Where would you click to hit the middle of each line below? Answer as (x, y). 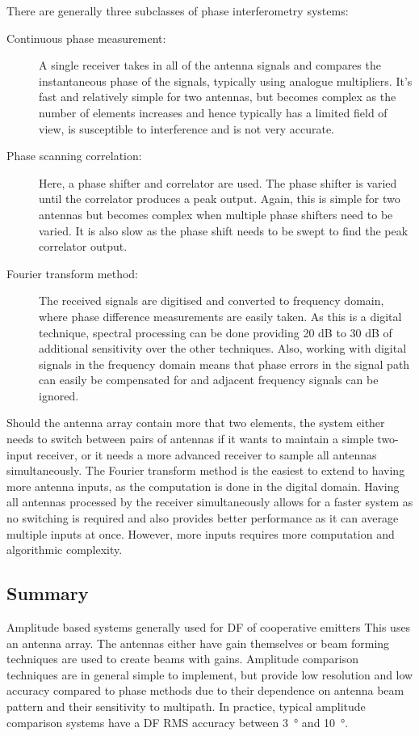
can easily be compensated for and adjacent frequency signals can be (209, 380)
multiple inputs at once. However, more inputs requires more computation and (201, 533)
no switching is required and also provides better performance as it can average (203, 518)
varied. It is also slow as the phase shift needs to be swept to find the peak (224, 230)
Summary (48, 593)
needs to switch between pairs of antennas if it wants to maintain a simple (190, 439)
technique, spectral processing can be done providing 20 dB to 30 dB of (216, 332)
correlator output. (83, 246)
